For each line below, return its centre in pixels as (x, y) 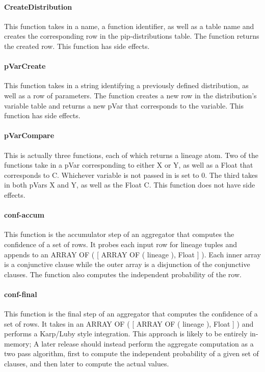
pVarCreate (25, 66)
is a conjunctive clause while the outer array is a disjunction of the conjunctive (127, 264)
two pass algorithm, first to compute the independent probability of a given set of (131, 353)
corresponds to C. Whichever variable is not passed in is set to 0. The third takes (131, 175)
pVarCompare (29, 135)
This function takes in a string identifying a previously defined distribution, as (126, 85)
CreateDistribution (38, 6)
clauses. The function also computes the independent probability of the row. (123, 274)
